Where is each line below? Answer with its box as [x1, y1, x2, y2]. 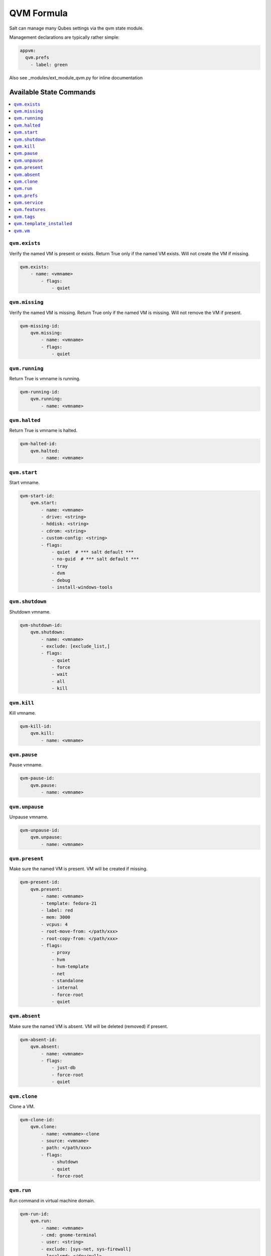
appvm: [20, 48, 36, 53]
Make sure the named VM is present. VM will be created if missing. [9, 866, 148, 872]
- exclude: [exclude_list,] [41, 643, 110, 649]
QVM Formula [9, 8, 68, 19]
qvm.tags [14, 214, 35, 220]
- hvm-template [51, 964, 89, 970]
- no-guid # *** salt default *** [51, 556, 139, 562]
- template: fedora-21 [41, 900, 97, 906]
